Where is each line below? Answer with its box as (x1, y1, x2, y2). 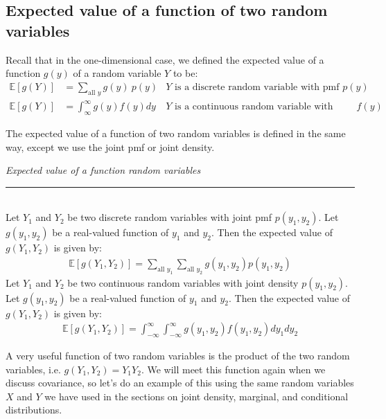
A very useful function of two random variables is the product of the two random (6, 348, 350, 363)
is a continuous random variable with (175, 102, 333, 112)
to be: (173, 66, 198, 80)
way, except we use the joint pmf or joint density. (6, 139, 215, 154)
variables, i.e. (6, 362, 61, 376)
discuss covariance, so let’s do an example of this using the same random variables (6, 375, 354, 390)
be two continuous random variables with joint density (67, 275, 299, 289)
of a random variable (73, 66, 161, 80)
